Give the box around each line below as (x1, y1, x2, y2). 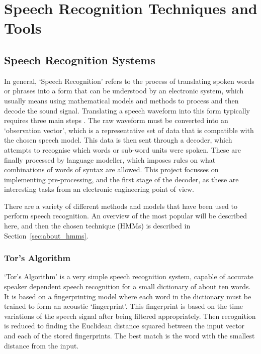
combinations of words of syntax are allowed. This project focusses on (4, 164, 219, 175)
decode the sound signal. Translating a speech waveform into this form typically (4, 105, 250, 115)
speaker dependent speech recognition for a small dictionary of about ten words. (4, 281, 251, 292)
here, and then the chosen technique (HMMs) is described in (4, 220, 191, 231)
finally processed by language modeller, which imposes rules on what (4, 154, 216, 165)
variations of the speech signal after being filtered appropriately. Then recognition (4, 310, 256, 321)
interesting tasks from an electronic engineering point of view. (4, 184, 194, 194)
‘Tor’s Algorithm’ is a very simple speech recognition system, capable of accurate (4, 271, 253, 282)
